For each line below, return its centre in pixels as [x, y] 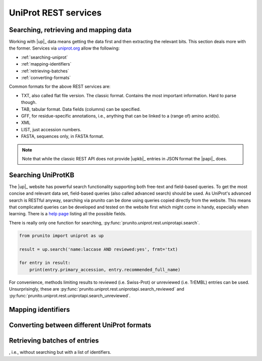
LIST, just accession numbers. [51, 129]
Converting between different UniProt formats [80, 325]
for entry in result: [45, 263]
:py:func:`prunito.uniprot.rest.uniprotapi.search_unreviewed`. [70, 296]
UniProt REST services [55, 13]
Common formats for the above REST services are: [60, 86]
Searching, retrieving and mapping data [70, 30]
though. [29, 103]
